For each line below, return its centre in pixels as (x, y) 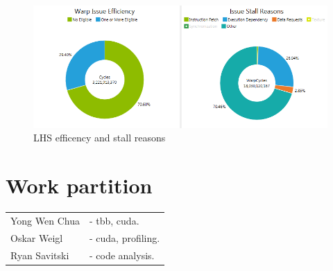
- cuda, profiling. (125, 237)
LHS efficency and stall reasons (100, 138)
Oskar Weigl (37, 237)
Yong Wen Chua (45, 220)
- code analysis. (122, 255)
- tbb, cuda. (114, 220)
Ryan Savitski (40, 255)
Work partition (79, 185)
